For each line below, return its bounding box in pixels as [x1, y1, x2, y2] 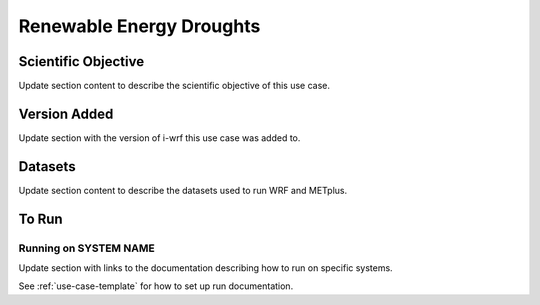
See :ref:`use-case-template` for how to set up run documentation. [18, 280, 294, 292]
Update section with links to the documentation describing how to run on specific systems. [18, 262, 394, 274]
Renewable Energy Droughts [18, 15, 261, 37]
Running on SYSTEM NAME [18, 241, 155, 255]
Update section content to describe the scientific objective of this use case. [18, 80, 330, 92]
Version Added [18, 105, 114, 122]
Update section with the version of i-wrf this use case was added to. [18, 131, 301, 144]
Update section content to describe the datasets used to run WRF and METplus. [18, 184, 348, 196]
